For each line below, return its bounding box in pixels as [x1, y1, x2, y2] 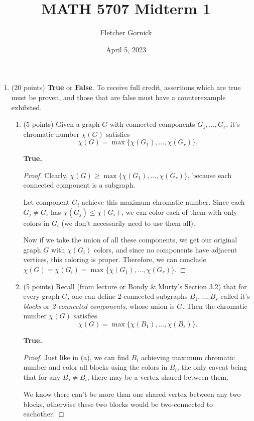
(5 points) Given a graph [23, 119, 100, 129]
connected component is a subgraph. [23, 180, 136, 190]
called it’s [220, 291, 250, 301]
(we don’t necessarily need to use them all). [61, 217, 195, 228]
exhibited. [11, 102, 42, 112]
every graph [23, 291, 60, 301]
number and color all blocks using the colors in [23, 362, 168, 372]
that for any [23, 371, 61, 382]
